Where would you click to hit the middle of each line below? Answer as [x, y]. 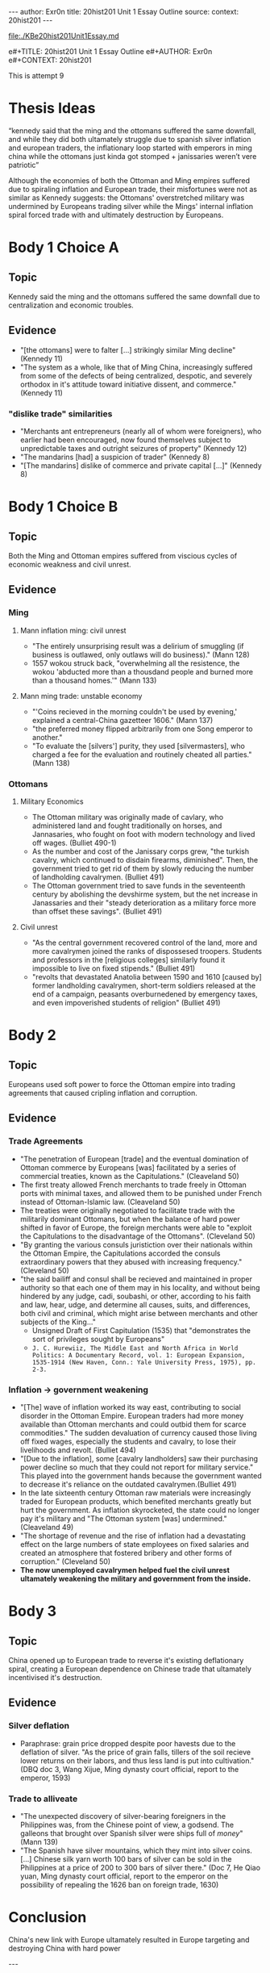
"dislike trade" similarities [60, 413]
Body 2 [32, 1035]
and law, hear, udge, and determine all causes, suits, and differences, [135, 1304]
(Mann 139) [39, 1842]
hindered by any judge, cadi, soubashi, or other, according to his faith [135, 1296]
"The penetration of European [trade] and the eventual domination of [134, 1159]
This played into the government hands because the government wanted [141, 1476]
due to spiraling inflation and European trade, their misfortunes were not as [133, 189]
